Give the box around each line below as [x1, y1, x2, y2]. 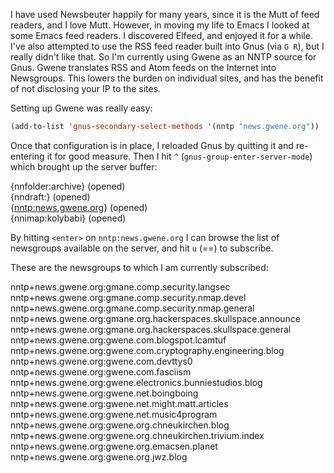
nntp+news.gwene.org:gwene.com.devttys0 [10, 355, 193, 367]
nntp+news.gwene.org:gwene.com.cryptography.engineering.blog [10, 344, 285, 356]
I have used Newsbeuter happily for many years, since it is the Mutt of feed [10, 9, 320, 20]
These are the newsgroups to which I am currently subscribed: [10, 261, 269, 273]
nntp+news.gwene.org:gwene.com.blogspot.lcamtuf [10, 334, 227, 346]
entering [10, 150, 45, 162]
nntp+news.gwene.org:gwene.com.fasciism [10, 365, 192, 378]
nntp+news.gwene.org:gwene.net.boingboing [10, 387, 199, 399]
